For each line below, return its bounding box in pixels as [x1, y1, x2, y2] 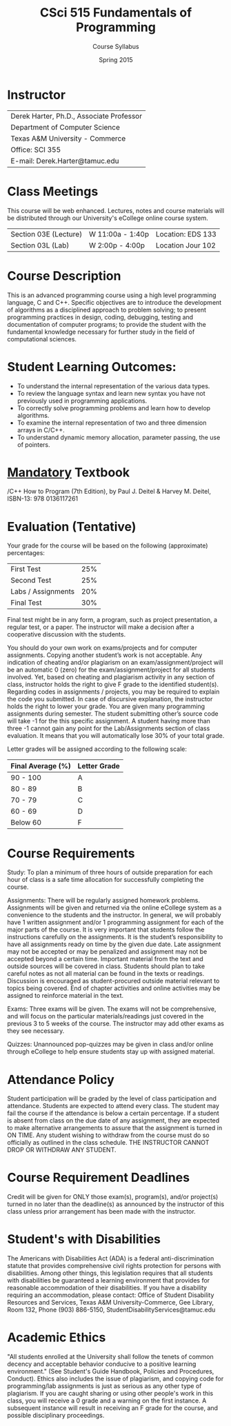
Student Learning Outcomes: [7, 359, 177, 374]
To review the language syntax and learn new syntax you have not [17, 389, 205, 397]
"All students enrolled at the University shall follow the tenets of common [7, 1353, 214, 1361]
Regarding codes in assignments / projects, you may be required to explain [7, 687, 220, 696]
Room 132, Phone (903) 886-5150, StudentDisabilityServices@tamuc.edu [7, 1305, 216, 1314]
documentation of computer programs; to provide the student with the [7, 320, 207, 328]
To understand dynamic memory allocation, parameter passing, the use [17, 433, 221, 441]
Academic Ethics [7, 1329, 106, 1345]
